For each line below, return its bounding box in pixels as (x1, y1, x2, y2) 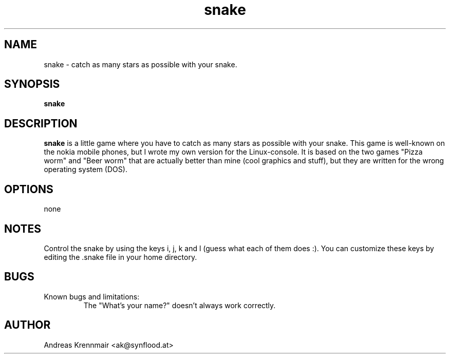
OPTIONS (4, 182, 53, 196)
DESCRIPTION (4, 117, 78, 130)
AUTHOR (4, 318, 51, 332)
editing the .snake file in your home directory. (44, 252, 197, 261)
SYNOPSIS (4, 78, 60, 91)
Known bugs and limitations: (44, 292, 140, 301)
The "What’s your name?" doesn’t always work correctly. (83, 300, 276, 310)
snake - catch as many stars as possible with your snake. (44, 60, 237, 69)
